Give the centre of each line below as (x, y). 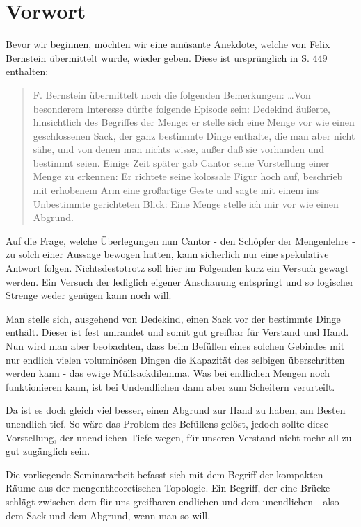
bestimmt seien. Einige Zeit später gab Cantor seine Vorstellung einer (181, 162)
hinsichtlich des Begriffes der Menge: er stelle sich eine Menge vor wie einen (194, 122)
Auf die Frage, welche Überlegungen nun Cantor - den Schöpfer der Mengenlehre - (180, 240)
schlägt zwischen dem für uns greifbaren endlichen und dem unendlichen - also (173, 501)
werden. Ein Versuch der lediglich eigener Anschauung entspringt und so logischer (180, 281)
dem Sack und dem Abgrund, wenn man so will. (108, 515)
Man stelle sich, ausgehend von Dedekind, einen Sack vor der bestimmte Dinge (173, 318)
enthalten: (27, 71)
